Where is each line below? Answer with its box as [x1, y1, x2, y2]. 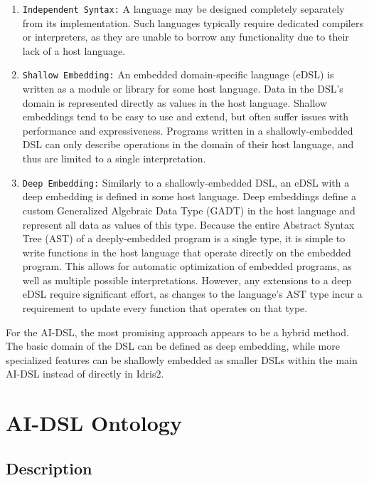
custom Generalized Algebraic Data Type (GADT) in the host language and [22, 202, 355, 217]
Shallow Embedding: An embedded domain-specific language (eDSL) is [22, 67, 334, 82]
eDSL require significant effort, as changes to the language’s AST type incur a [22, 286, 363, 301]
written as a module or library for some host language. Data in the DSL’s [22, 81, 343, 96]
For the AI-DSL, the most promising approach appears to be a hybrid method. [6, 324, 349, 339]
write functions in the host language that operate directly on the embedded [22, 244, 351, 259]
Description [6, 457, 92, 479]
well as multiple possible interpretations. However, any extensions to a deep [22, 272, 352, 287]
